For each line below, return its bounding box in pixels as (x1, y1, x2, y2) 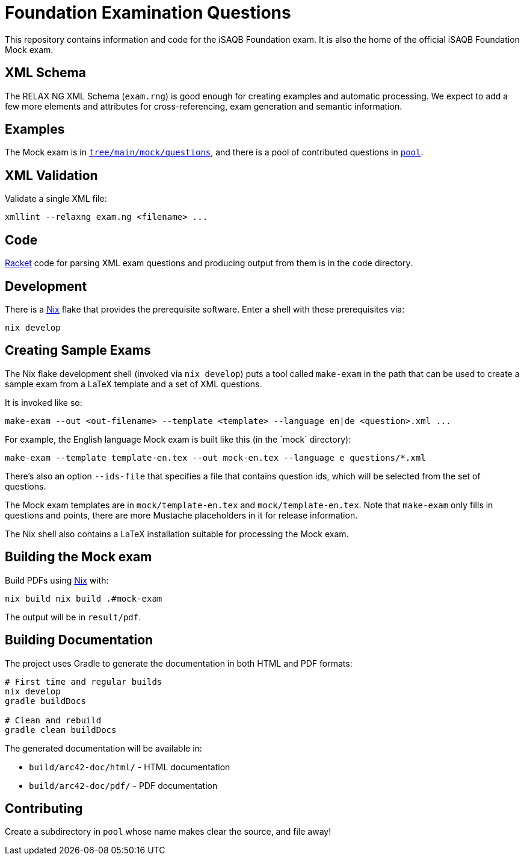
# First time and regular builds (5, 676, 162, 687)
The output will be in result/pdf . (5, 611, 141, 622)
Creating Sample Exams (5, 343, 151, 358)
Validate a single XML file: (5, 193, 107, 204)
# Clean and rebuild (5, 715, 102, 725)
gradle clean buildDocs (5, 724, 117, 735)
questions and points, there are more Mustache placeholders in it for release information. (5, 509, 358, 520)
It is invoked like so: (5, 397, 82, 408)
